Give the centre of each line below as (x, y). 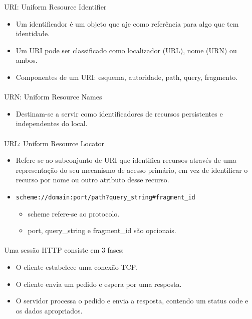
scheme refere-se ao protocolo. (74, 213)
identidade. (33, 33)
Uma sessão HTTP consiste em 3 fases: (64, 250)
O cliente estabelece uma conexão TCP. (76, 267)
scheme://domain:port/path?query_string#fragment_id (105, 197)
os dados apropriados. (49, 310)
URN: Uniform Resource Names (53, 97)
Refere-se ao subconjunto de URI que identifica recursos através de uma (126, 160)
